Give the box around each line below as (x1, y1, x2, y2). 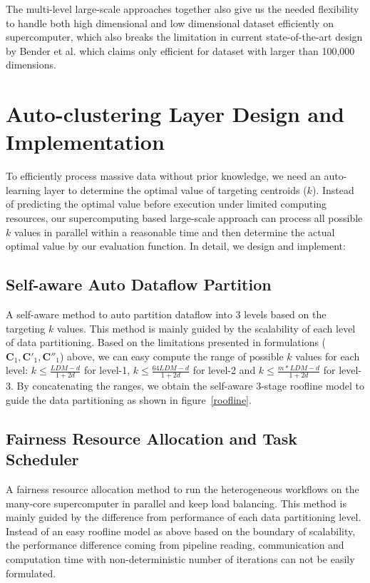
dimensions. (6, 57, 56, 72)
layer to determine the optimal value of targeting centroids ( (43, 182, 307, 197)
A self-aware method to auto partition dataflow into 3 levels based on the (6, 307, 327, 322)
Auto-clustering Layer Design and (6, 99, 344, 128)
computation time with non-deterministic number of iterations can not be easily (6, 552, 355, 566)
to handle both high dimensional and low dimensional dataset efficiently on (6, 15, 334, 30)
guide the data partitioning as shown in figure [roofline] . (6, 392, 252, 407)
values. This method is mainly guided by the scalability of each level (56, 320, 356, 335)
